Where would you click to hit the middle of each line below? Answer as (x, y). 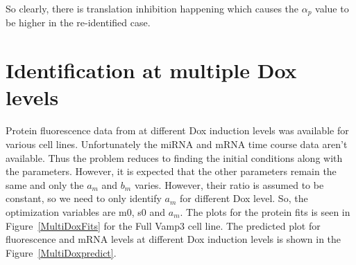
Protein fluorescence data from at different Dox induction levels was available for (177, 130)
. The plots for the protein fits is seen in (265, 211)
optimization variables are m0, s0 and (86, 211)
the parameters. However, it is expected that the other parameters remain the (171, 171)
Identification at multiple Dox (151, 70)
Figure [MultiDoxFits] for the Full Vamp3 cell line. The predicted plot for (163, 225)
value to (332, 8)
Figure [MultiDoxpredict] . (61, 252)
